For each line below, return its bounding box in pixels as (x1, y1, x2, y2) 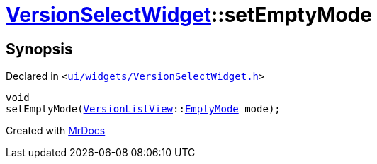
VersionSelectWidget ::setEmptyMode (6, 3, 372, 27)
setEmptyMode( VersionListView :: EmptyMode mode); (6, 103, 281, 115)
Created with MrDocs (6, 124, 106, 137)
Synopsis (6, 40, 73, 58)
